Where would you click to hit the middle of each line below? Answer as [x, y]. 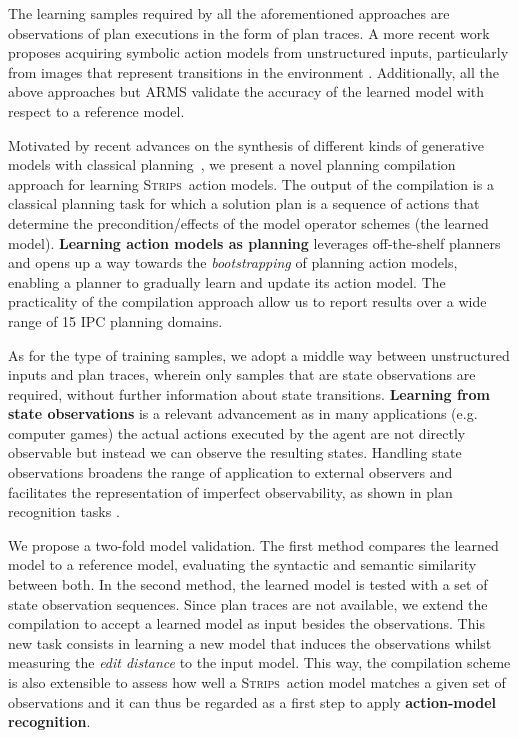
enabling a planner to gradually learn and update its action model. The [227, 281]
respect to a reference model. [96, 110]
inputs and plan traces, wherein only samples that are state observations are [242, 374]
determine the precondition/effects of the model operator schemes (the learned [248, 222]
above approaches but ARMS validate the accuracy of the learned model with [246, 91]
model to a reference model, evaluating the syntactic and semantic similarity [242, 564]
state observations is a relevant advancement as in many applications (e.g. [243, 413]
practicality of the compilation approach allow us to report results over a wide [247, 301]
